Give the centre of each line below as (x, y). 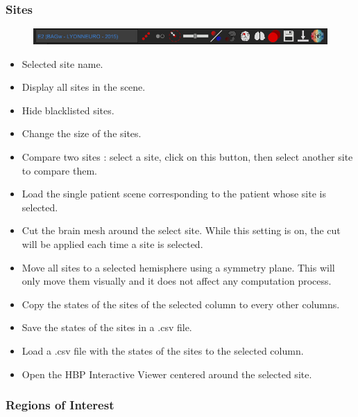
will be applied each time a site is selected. (112, 243)
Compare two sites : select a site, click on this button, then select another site (187, 156)
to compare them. (59, 170)
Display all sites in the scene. (84, 87)
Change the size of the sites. (82, 133)
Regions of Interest (60, 405)
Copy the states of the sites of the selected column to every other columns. (181, 304)
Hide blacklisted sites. (68, 110)
